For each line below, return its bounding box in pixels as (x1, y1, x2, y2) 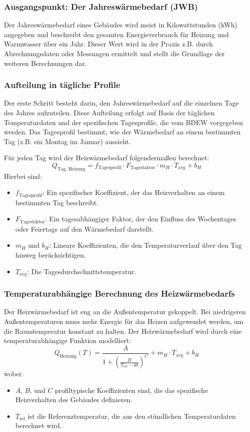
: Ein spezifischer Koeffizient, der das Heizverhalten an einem (42, 187, 225, 197)
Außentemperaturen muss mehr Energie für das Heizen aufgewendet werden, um (4, 316, 244, 326)
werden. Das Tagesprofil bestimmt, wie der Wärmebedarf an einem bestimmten (4, 127, 241, 137)
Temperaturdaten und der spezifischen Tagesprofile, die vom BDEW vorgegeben (4, 117, 243, 127)
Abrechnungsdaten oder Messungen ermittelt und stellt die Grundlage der (4, 48, 225, 58)
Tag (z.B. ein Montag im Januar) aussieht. (4, 136, 131, 146)
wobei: (4, 368, 23, 379)
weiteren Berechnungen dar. (4, 58, 87, 68)
